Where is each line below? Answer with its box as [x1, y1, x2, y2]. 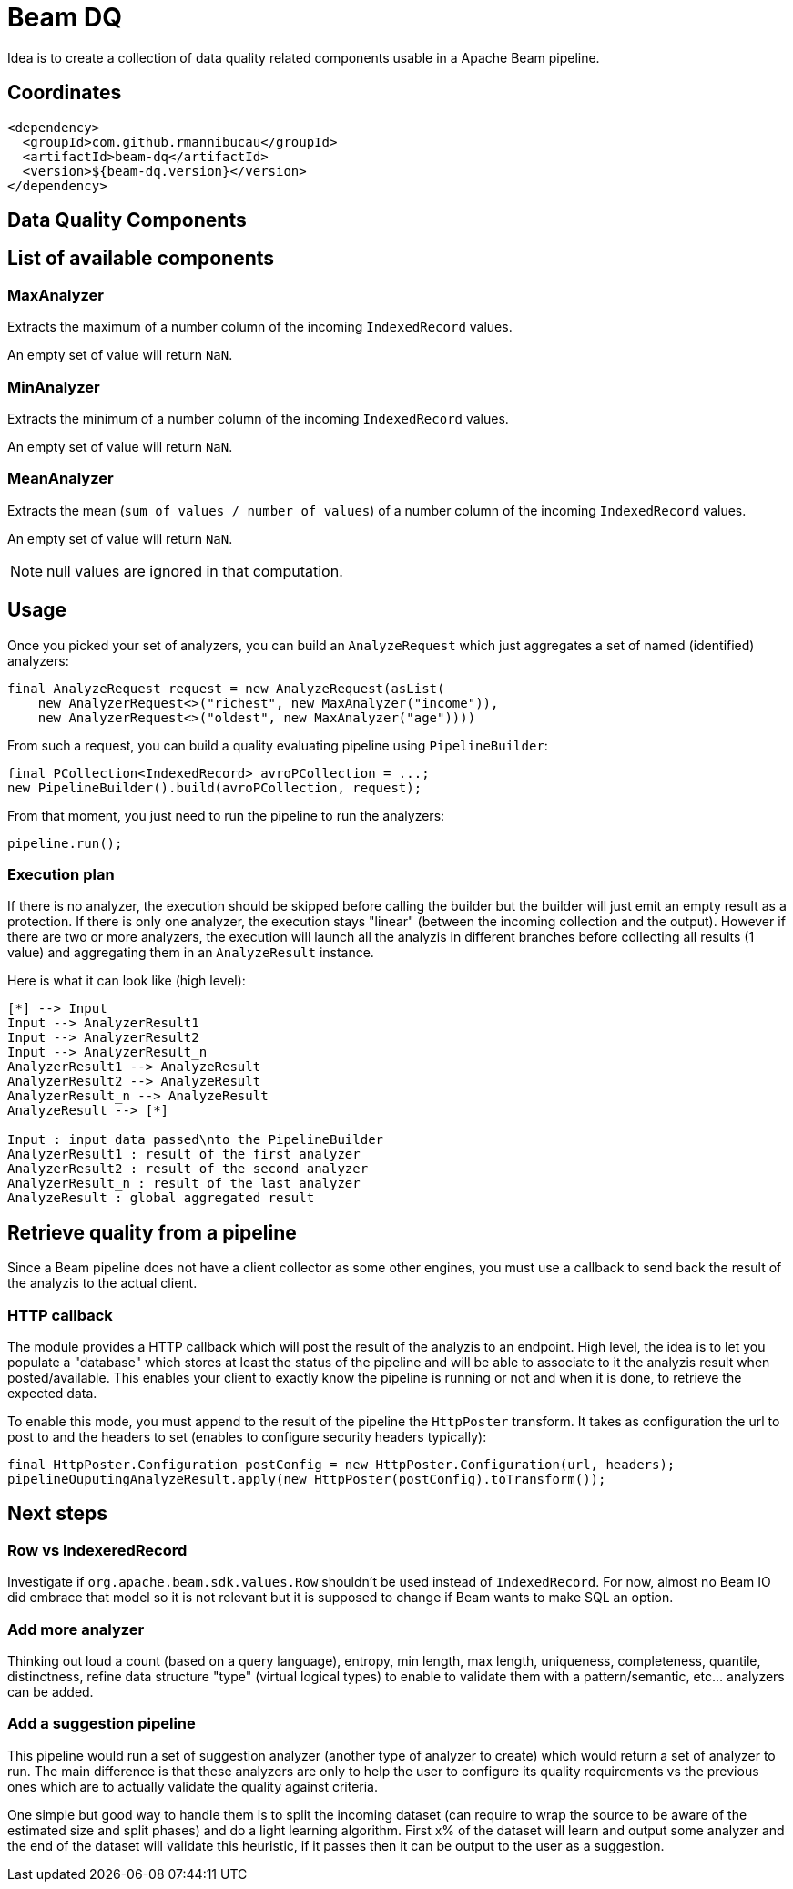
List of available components [7, 247, 275, 271]
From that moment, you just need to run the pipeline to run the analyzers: [7, 807, 445, 823]
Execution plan [7, 864, 115, 883]
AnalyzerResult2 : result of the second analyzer [7, 1161, 369, 1177]
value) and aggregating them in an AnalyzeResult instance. [7, 944, 374, 961]
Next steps [7, 1502, 107, 1526]
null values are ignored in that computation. [46, 561, 343, 580]
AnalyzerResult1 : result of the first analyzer [7, 1147, 361, 1162]
